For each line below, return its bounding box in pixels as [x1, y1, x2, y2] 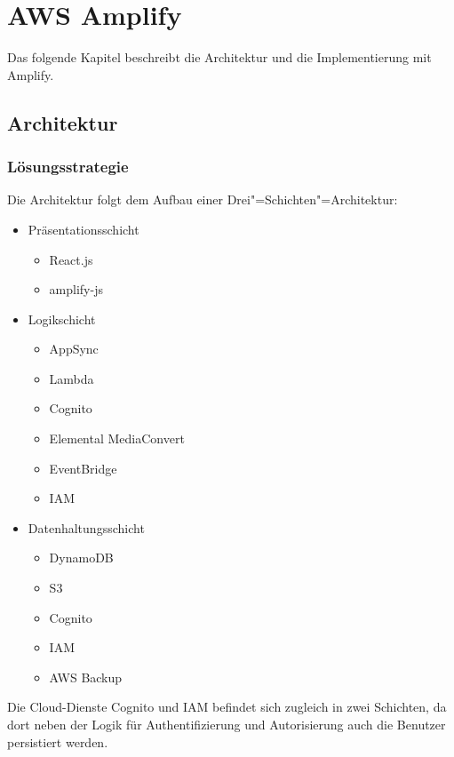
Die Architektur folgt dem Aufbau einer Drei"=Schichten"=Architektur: [7, 190, 398, 209]
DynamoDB [49, 548, 114, 567]
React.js [49, 250, 93, 268]
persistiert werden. [7, 732, 108, 751]
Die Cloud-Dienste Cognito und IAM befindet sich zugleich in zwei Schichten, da [7, 697, 447, 716]
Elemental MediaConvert [49, 429, 185, 448]
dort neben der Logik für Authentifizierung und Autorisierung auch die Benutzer [7, 715, 446, 733]
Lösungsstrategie [7, 155, 129, 178]
